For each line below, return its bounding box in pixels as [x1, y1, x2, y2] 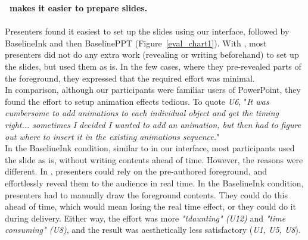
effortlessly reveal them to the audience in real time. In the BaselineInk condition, [5, 176, 304, 189]
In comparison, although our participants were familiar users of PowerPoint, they [5, 83, 301, 96]
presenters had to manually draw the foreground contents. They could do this [5, 188, 288, 201]
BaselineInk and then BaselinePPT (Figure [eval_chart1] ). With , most [5, 36, 267, 49]
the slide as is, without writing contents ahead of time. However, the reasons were [5, 153, 303, 166]
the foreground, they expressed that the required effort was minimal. [5, 71, 255, 84]
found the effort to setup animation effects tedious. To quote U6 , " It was [5, 95, 269, 107]
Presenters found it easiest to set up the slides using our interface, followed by [5, 25, 290, 38]
